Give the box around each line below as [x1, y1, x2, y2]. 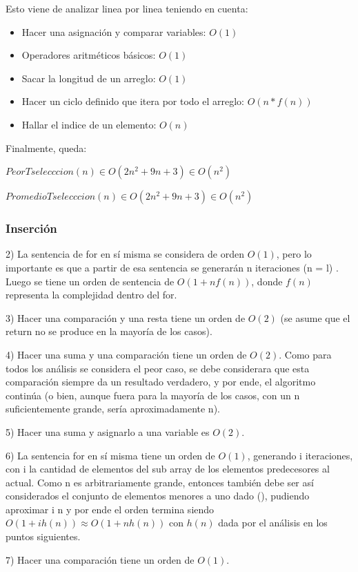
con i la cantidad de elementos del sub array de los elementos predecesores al [6, 461, 330, 476]
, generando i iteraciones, [247, 448, 353, 462]
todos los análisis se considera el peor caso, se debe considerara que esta [6, 361, 310, 375]
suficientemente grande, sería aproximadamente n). [6, 401, 220, 416]
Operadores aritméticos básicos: [21, 48, 156, 62]
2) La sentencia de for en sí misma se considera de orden [6, 247, 244, 261]
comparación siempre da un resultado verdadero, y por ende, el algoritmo [6, 374, 316, 389]
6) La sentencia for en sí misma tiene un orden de [6, 448, 215, 462]
